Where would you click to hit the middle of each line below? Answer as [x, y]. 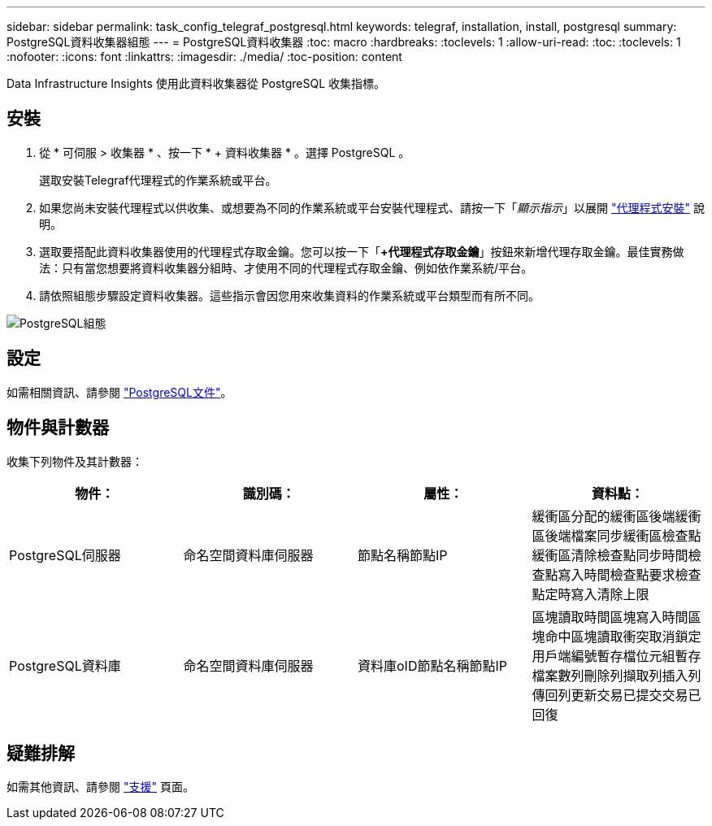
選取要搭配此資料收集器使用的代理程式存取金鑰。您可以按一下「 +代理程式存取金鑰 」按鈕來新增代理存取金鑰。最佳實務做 [362, 251]
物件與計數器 [58, 428]
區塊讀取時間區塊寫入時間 [610, 617]
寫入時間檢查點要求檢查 [630, 574]
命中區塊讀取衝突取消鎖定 [623, 636]
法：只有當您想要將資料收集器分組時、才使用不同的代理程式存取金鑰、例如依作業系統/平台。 [286, 267]
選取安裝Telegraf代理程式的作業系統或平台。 [158, 180]
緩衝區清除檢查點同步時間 [610, 555]
